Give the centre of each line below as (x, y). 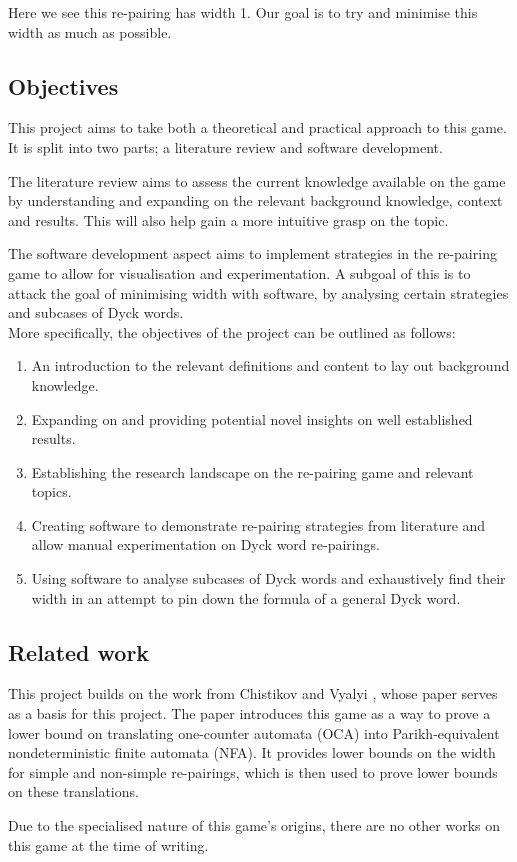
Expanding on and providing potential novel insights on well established (252, 418)
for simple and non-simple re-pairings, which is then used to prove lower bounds (253, 771)
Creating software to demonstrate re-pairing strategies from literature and (258, 524)
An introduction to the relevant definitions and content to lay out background (270, 365)
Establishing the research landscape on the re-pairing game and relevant (252, 471)
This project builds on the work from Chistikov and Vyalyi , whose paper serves (253, 693)
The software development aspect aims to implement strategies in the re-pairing (252, 253)
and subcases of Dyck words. (96, 312)
